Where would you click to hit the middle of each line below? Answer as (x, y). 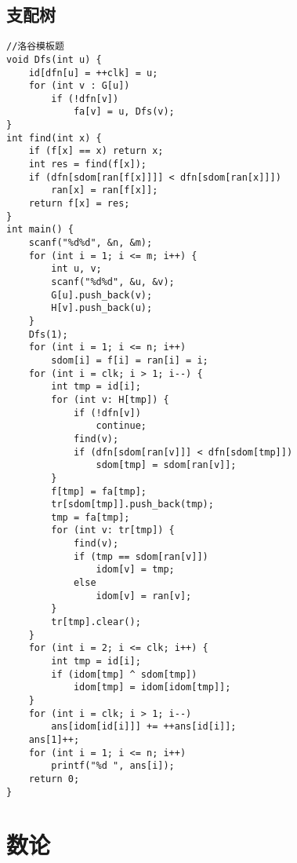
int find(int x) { (54, 138)
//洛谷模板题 (35, 47)
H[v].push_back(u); (102, 308)
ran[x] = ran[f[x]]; (105, 190)
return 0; (54, 779)
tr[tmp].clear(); (96, 622)
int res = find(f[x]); (87, 165)
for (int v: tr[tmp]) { (113, 530)
